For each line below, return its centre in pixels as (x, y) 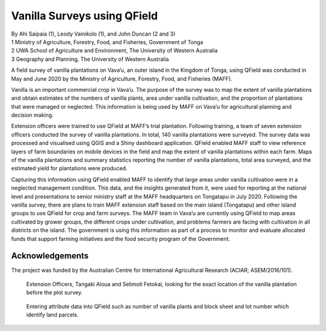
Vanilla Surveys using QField (85, 16)
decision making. (32, 115)
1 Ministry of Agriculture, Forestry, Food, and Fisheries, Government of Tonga (107, 42)
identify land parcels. (52, 315)
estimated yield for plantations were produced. (69, 169)
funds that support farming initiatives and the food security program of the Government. (121, 239)
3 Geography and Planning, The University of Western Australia (90, 59)
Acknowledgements (50, 256)
